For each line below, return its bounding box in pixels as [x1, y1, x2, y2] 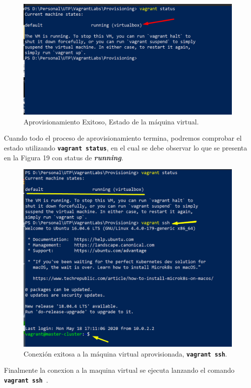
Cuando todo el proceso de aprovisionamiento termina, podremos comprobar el [4, 133, 242, 143]
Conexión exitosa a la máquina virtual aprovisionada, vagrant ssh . [24, 348, 227, 358]
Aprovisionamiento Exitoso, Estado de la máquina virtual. [24, 116, 199, 126]
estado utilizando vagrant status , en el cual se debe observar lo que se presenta [4, 143, 248, 153]
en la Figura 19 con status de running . [4, 152, 123, 162]
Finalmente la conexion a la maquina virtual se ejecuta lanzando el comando [4, 365, 235, 375]
